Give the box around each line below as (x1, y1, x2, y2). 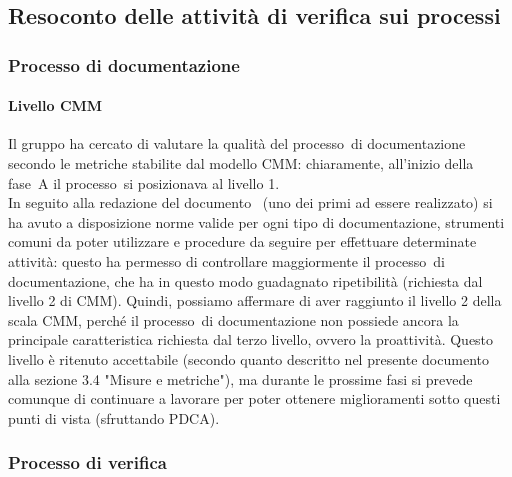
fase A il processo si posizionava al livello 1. (8, 172, 280, 193)
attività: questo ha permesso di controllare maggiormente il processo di (8, 250, 445, 271)
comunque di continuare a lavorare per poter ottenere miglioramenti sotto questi (8, 388, 501, 409)
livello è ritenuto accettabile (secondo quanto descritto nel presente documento (8, 348, 489, 369)
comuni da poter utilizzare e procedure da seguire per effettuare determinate (8, 231, 477, 252)
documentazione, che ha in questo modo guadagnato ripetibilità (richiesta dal (8, 270, 483, 291)
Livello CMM (8, 95, 103, 116)
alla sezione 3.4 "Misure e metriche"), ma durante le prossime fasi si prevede (8, 368, 473, 389)
